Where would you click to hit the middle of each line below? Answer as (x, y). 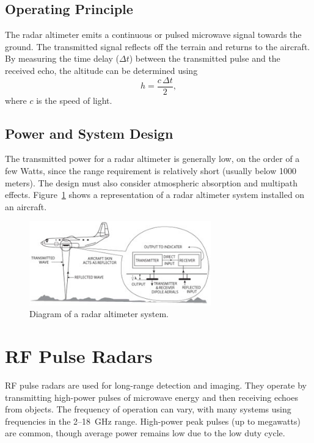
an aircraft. (26, 206)
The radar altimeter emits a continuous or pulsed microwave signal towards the (153, 35)
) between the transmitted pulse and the (205, 58)
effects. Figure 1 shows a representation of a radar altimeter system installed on (155, 195)
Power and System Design (89, 133)
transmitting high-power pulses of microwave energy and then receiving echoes (152, 397)
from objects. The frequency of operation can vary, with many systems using (148, 409)
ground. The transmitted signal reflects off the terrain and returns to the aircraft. (158, 46)
